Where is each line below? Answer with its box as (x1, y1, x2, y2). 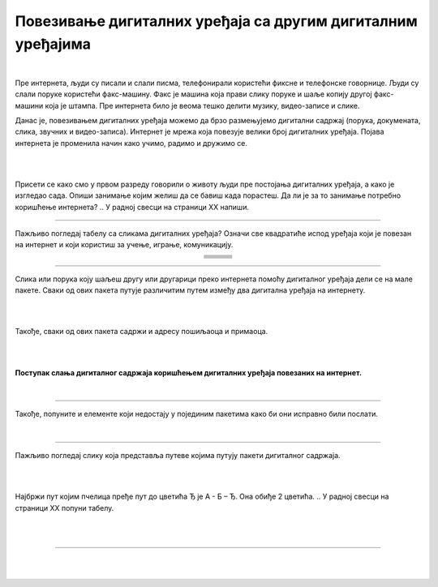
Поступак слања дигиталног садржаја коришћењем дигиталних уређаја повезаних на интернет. (15, 367, 363, 377)
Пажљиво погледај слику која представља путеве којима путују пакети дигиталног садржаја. (15, 451, 341, 461)
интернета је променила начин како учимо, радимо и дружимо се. (15, 138, 247, 148)
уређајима (15, 35, 91, 53)
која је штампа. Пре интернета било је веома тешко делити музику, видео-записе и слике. (45, 101, 360, 110)
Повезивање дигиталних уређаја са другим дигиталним (15, 12, 418, 30)
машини (15, 101, 44, 110)
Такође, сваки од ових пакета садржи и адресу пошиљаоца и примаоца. (15, 327, 268, 336)
